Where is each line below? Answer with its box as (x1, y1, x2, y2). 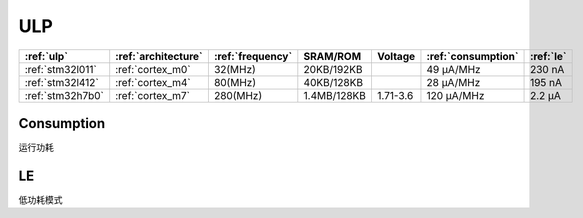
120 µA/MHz (426, 88, 485, 102)
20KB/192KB (303, 62, 364, 76)
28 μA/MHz (426, 75, 481, 89)
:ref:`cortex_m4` (115, 75, 192, 89)
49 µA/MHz (426, 62, 481, 76)
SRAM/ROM (303, 49, 362, 63)
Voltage (376, 49, 416, 63)
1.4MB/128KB (303, 88, 367, 102)
